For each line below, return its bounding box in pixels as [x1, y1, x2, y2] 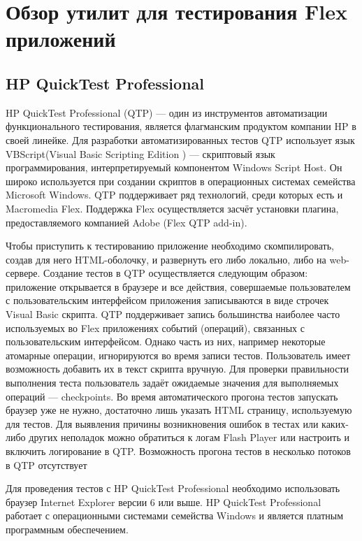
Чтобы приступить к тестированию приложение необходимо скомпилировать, [6, 238, 334, 253]
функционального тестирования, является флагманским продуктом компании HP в [6, 119, 356, 134]
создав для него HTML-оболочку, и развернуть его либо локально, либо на [6, 252, 326, 266]
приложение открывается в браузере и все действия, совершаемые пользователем [6, 279, 351, 294]
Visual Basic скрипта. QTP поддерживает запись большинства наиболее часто [6, 307, 340, 322]
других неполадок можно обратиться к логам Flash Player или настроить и [29, 430, 349, 445]
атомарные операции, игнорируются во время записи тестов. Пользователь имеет [6, 347, 351, 362]
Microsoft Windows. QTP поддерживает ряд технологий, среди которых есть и [6, 187, 343, 202]
